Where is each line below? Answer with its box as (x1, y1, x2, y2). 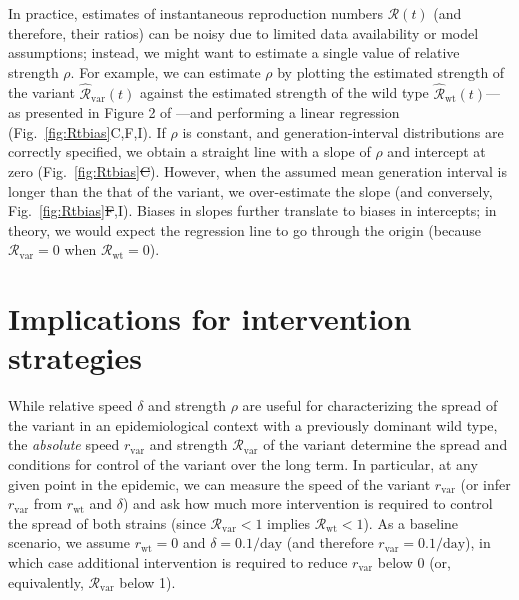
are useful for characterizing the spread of (242, 395, 498, 416)
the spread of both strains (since (8, 512, 206, 533)
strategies (8, 337, 142, 378)
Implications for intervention (8, 298, 412, 339)
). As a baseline (363, 512, 459, 533)
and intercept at (387, 141, 486, 162)
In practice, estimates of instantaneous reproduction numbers (8, 3, 384, 23)
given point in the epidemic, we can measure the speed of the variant (8, 473, 431, 494)
